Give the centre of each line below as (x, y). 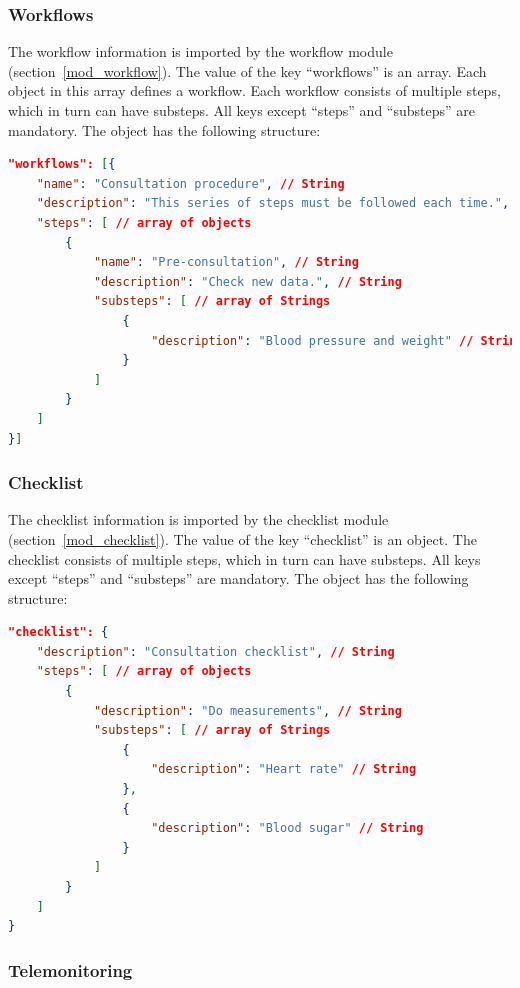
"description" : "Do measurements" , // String (247, 710)
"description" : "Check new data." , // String (247, 281)
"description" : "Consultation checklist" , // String (215, 651)
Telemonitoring (70, 969)
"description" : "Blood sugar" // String (287, 828)
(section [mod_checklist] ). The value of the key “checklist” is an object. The (242, 538)
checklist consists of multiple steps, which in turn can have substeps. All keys (244, 558)
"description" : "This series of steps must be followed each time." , (273, 203)
